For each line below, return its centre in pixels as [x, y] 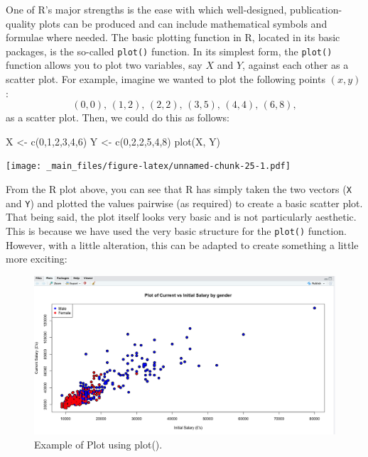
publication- [316, 9]
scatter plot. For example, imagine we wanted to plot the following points [166, 79]
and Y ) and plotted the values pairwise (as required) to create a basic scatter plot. [184, 203]
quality [21, 23]
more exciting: [37, 259]
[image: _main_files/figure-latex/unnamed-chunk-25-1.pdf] [148, 166]
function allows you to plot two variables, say [104, 65]
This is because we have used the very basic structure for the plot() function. [176, 230]
